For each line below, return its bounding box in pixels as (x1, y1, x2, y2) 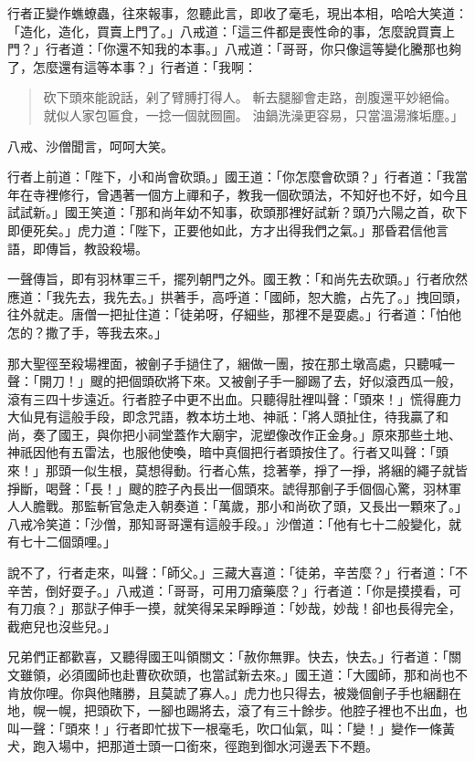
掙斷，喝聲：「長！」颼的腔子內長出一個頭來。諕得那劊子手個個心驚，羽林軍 (7, 478, 461, 497)
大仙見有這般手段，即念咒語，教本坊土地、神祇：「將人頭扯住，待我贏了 (7, 407, 436, 426)
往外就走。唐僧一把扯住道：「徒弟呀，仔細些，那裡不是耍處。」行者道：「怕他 (7, 305, 461, 324)
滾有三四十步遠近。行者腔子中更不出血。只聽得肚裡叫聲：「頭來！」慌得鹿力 (7, 389, 461, 408)
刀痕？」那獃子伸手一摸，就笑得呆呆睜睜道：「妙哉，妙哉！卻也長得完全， (19, 599, 461, 618)
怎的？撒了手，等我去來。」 (7, 322, 167, 341)
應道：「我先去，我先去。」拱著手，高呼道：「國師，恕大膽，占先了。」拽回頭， (7, 287, 468, 306)
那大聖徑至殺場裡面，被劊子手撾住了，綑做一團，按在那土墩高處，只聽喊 (7, 353, 442, 372)
